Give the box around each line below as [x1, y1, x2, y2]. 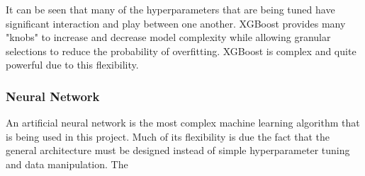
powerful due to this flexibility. [6, 57, 139, 72]
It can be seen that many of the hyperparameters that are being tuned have [6, 2, 335, 16]
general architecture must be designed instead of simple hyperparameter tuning [6, 143, 350, 158]
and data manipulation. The [6, 156, 128, 171]
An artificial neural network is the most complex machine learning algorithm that [6, 115, 360, 130]
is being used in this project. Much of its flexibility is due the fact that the [6, 129, 330, 143]
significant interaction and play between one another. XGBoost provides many [6, 16, 346, 30]
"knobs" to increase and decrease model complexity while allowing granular [6, 30, 331, 45]
